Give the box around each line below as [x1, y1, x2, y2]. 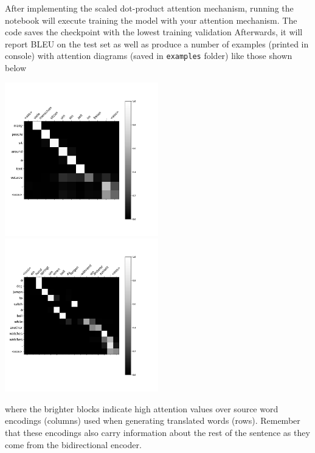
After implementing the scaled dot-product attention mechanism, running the [5, 2, 294, 14]
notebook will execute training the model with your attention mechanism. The [5, 13, 297, 26]
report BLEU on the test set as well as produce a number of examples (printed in [5, 37, 309, 50]
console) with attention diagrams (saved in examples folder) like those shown [5, 49, 292, 62]
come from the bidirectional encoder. [5, 438, 142, 451]
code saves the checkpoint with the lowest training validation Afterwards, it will [5, 26, 303, 38]
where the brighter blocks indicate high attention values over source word [5, 402, 279, 415]
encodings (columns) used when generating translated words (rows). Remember [5, 414, 300, 427]
